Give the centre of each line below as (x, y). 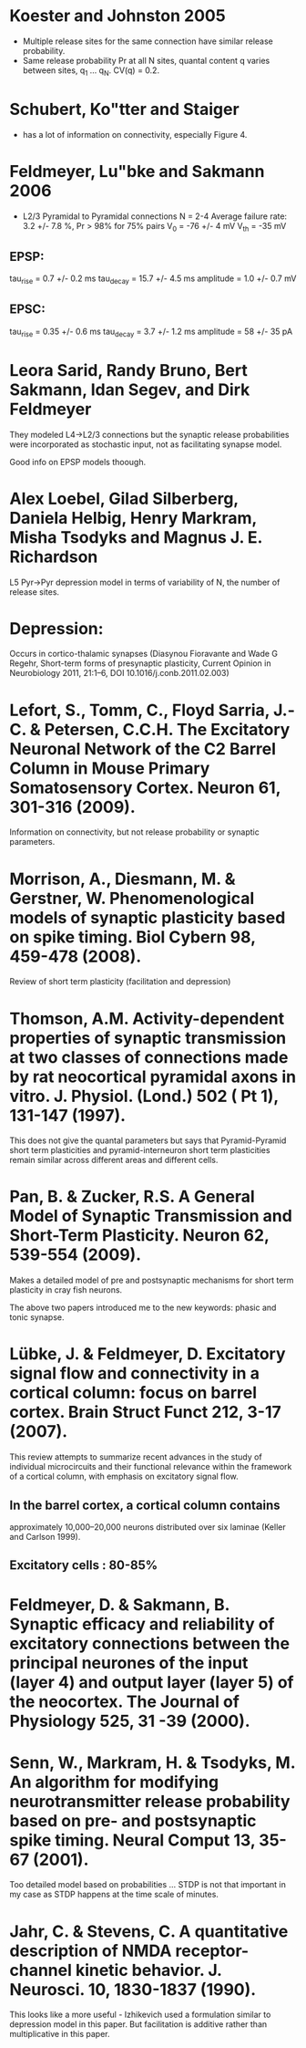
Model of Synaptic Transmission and (151, 1216)
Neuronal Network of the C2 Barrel (143, 749)
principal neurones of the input (129, 1663)
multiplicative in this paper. (60, 2034)
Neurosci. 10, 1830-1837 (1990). (133, 1989)
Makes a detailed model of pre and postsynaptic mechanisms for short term (152, 1280)
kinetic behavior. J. (148, 1970)
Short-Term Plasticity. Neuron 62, (139, 1236)
